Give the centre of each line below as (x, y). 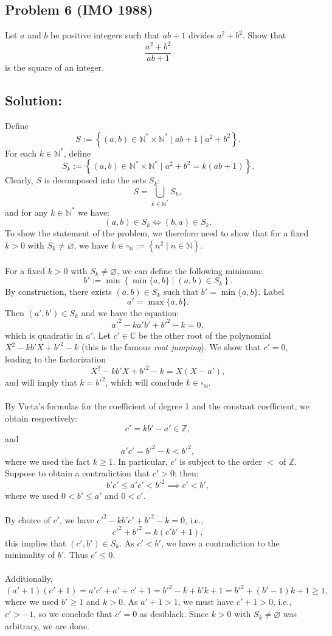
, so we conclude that (73, 614)
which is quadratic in (44, 335)
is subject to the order (221, 461)
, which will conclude (144, 382)
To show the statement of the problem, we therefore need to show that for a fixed (157, 233)
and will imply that (41, 382)
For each (21, 153)
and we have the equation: (130, 312)
